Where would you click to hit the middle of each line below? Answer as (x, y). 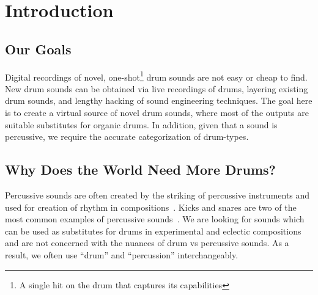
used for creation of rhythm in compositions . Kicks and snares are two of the (151, 207)
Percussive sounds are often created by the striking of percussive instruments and (157, 195)
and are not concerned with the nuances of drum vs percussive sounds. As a (147, 243)
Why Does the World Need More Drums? (140, 169)
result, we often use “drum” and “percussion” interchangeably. (122, 254)
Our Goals (38, 49)
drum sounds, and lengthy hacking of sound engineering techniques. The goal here (159, 100)
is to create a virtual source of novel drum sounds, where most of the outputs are (157, 113)
